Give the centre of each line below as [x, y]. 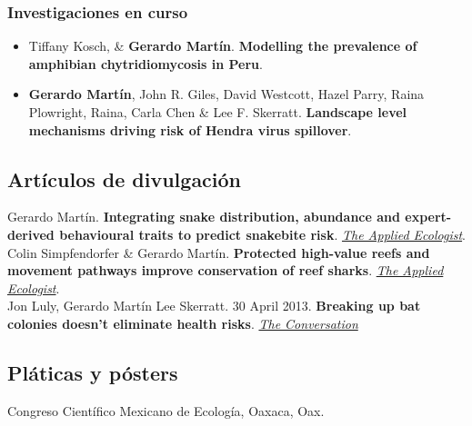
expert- [428, 217]
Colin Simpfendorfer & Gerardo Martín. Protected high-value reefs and [219, 252]
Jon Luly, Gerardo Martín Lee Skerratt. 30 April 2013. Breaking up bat [214, 306]
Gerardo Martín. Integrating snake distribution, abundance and [204, 217]
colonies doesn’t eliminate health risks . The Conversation [183, 323]
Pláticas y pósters [93, 372]
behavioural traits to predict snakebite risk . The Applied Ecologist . [262, 234]
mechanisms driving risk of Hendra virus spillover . [190, 129]
